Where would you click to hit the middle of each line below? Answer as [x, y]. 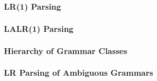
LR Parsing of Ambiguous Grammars [78, 73]
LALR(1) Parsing [39, 28]
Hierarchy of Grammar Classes [66, 50]
